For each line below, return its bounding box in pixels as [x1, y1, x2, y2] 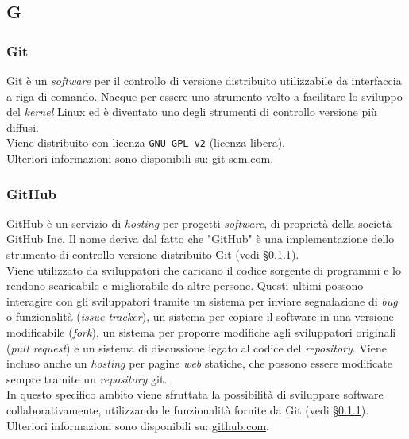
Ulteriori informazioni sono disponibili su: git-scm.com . [6, 150, 274, 167]
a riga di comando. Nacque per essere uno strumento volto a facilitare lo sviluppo [6, 87, 403, 104]
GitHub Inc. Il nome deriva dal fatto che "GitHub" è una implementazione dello [6, 230, 395, 247]
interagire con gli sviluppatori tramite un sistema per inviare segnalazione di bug [6, 292, 398, 309]
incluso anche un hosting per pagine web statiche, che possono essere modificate [6, 355, 392, 372]
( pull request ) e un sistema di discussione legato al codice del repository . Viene [6, 339, 387, 356]
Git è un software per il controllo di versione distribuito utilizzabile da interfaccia [6, 72, 402, 88]
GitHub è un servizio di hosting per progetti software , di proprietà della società [6, 214, 392, 231]
